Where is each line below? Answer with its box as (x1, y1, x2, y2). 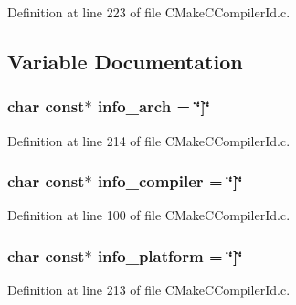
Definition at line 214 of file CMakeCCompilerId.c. (7, 131, 291, 150)
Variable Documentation (7, 47, 243, 75)
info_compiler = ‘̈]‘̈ (97, 170, 243, 193)
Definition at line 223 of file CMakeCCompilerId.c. (7, 3, 291, 21)
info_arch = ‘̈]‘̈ (97, 95, 210, 118)
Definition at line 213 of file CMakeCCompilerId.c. (7, 280, 291, 300)
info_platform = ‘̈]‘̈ (97, 244, 243, 267)
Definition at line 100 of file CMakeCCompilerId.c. (7, 205, 291, 225)
